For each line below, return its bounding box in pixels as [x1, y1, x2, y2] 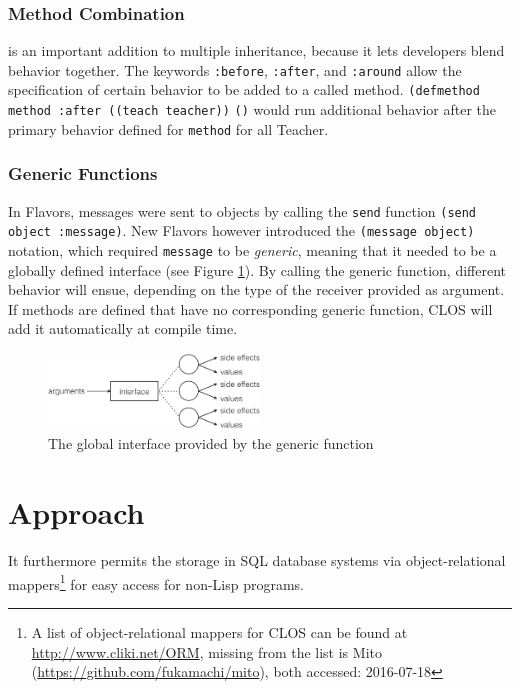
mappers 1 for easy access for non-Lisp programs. [8, 570, 305, 594]
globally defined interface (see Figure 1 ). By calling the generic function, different [8, 259, 507, 280]
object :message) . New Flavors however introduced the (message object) [8, 220, 475, 241]
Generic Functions [8, 161, 158, 186]
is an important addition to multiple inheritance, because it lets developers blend [8, 40, 505, 61]
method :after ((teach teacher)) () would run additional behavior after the [8, 99, 497, 120]
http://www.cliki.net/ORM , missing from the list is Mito [31, 641, 382, 662]
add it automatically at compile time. [8, 318, 238, 339]
